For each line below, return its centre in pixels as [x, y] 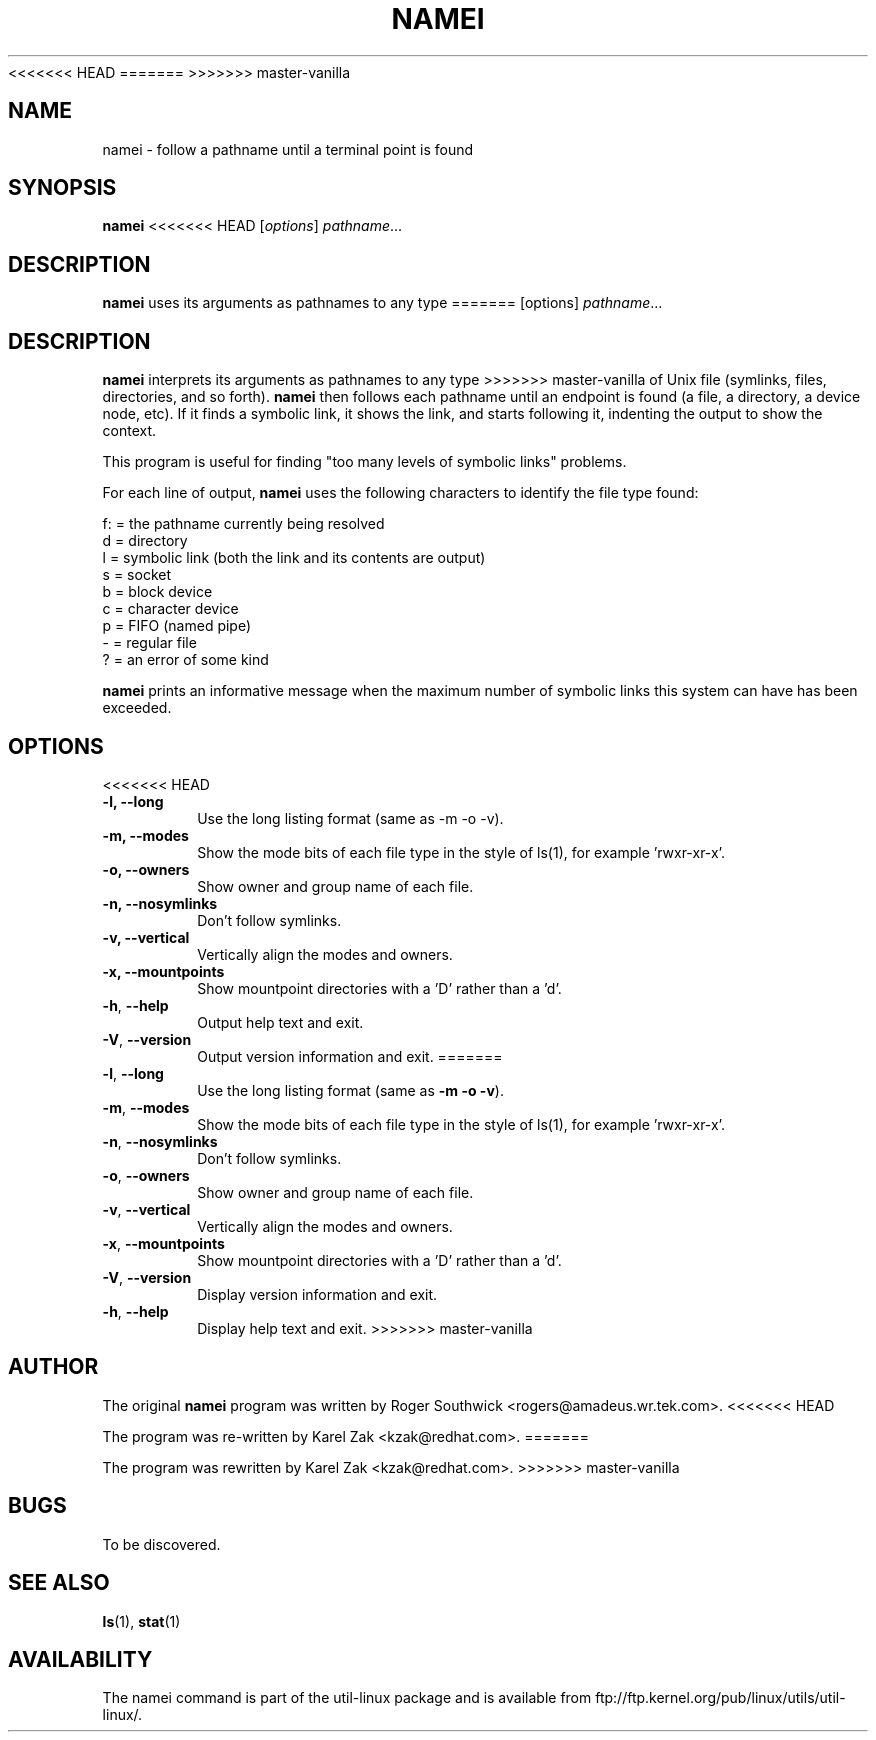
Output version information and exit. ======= [350, 1056]
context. [129, 431]
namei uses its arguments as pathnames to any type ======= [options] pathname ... [382, 303]
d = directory [145, 541]
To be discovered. [161, 1544]
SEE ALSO [59, 1583]
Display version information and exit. [317, 1294]
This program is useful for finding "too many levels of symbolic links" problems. [364, 462]
